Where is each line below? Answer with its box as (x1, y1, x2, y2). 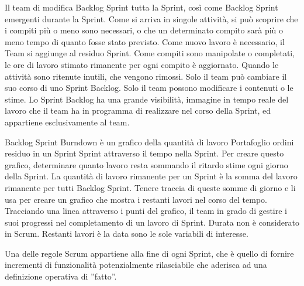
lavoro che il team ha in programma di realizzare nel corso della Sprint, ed (5, 104, 271, 117)
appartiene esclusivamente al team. (5, 115, 130, 128)
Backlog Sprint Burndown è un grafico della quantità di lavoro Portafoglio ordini (5, 135, 294, 148)
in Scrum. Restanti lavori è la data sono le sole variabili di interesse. (5, 227, 248, 240)
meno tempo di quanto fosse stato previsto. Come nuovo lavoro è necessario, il (5, 35, 285, 47)
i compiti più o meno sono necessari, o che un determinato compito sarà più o (5, 24, 283, 36)
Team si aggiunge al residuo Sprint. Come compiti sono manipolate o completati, (5, 47, 295, 59)
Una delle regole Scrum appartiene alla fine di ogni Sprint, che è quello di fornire (5, 247, 294, 259)
